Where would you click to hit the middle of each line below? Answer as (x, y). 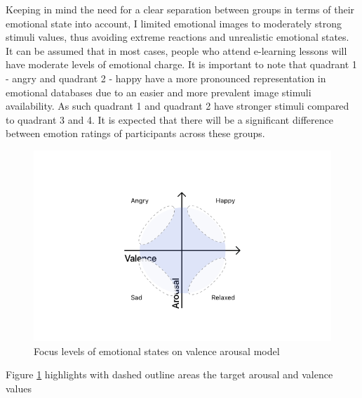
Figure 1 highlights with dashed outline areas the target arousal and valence (169, 374)
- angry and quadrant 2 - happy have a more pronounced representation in (166, 78)
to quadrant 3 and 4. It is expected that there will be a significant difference (169, 119)
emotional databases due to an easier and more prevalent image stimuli (159, 92)
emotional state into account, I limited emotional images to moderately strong (174, 23)
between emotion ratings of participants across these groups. (135, 133)
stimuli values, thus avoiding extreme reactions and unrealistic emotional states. (177, 37)
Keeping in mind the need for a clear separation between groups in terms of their (180, 9)
